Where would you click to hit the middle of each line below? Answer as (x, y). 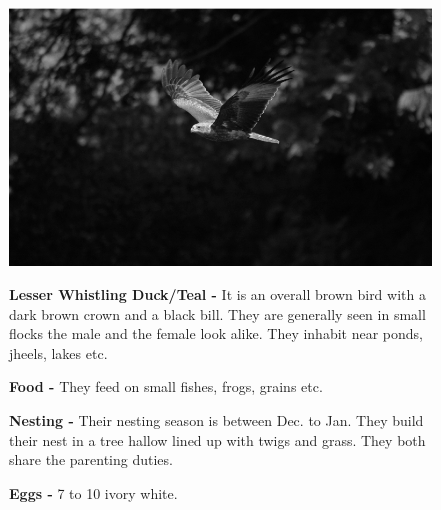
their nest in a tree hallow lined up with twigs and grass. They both (217, 439)
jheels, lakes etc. (58, 352)
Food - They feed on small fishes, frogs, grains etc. (166, 386)
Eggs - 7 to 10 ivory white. (93, 492)
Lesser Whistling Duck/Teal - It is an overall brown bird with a (217, 294)
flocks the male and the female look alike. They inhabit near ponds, (216, 333)
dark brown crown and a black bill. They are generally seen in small (217, 313)
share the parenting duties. (91, 459)
